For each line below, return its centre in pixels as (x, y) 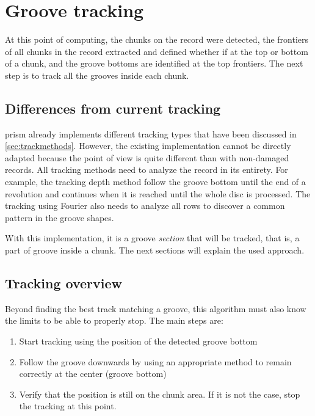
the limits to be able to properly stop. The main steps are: (114, 320)
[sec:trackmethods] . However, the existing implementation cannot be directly (148, 146)
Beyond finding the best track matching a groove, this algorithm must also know (156, 308)
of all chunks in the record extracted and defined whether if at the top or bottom (157, 51)
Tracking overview (63, 283)
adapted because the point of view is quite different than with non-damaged (147, 157)
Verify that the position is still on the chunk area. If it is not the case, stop (160, 394)
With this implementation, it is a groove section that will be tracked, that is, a (152, 238)
